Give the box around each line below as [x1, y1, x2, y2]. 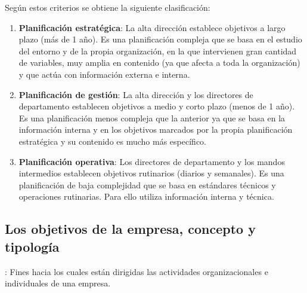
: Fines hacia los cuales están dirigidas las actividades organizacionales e [5, 265, 268, 277]
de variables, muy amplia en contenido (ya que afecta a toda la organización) [18, 56, 300, 69]
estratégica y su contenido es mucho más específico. [18, 135, 206, 147]
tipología [5, 237, 60, 255]
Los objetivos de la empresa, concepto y [5, 219, 256, 238]
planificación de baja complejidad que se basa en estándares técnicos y [18, 178, 276, 191]
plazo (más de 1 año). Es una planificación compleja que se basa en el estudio [18, 33, 302, 45]
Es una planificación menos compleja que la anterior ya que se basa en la [18, 111, 286, 124]
